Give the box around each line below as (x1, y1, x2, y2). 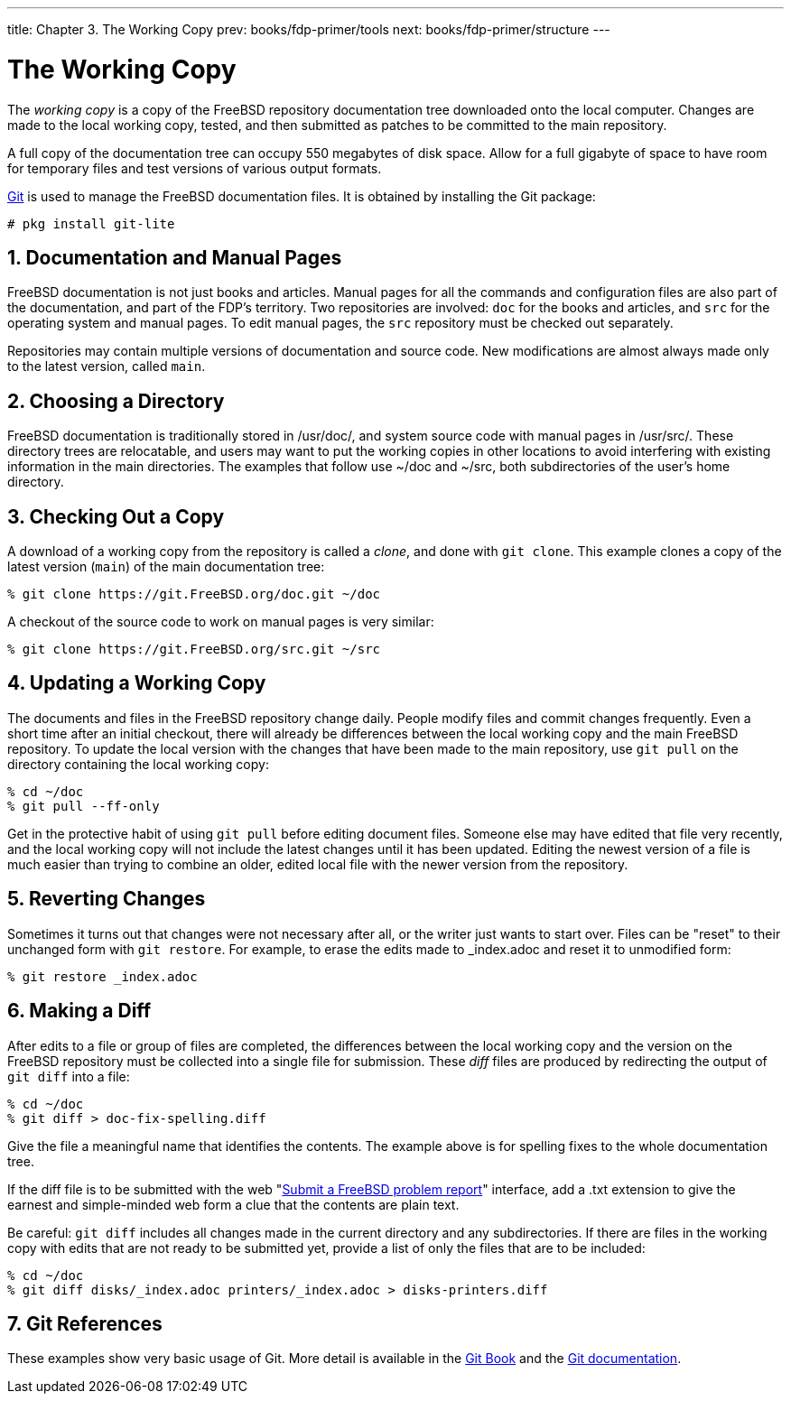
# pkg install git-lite (7, 216, 175, 231)
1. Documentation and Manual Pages (7, 246, 342, 269)
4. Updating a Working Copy (7, 672, 266, 695)
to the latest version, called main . (7, 358, 206, 375)
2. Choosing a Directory (7, 389, 225, 413)
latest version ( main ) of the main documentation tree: (7, 559, 325, 575)
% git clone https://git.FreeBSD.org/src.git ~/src (7, 642, 381, 657)
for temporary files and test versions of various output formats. (7, 160, 382, 176)
